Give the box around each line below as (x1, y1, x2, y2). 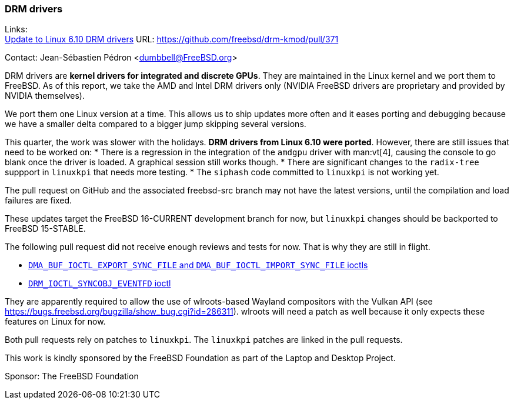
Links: (5, 24, 28, 35)
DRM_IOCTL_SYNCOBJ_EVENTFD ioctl (28, 278, 171, 289)
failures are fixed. (5, 195, 72, 206)
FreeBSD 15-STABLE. (5, 223, 86, 234)
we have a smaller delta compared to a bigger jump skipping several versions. (5, 119, 306, 129)
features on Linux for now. (5, 316, 106, 327)
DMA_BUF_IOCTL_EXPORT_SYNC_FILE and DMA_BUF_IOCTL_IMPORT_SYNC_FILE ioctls (28, 260, 368, 271)
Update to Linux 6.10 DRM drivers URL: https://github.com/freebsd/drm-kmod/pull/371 (5, 34, 339, 45)
